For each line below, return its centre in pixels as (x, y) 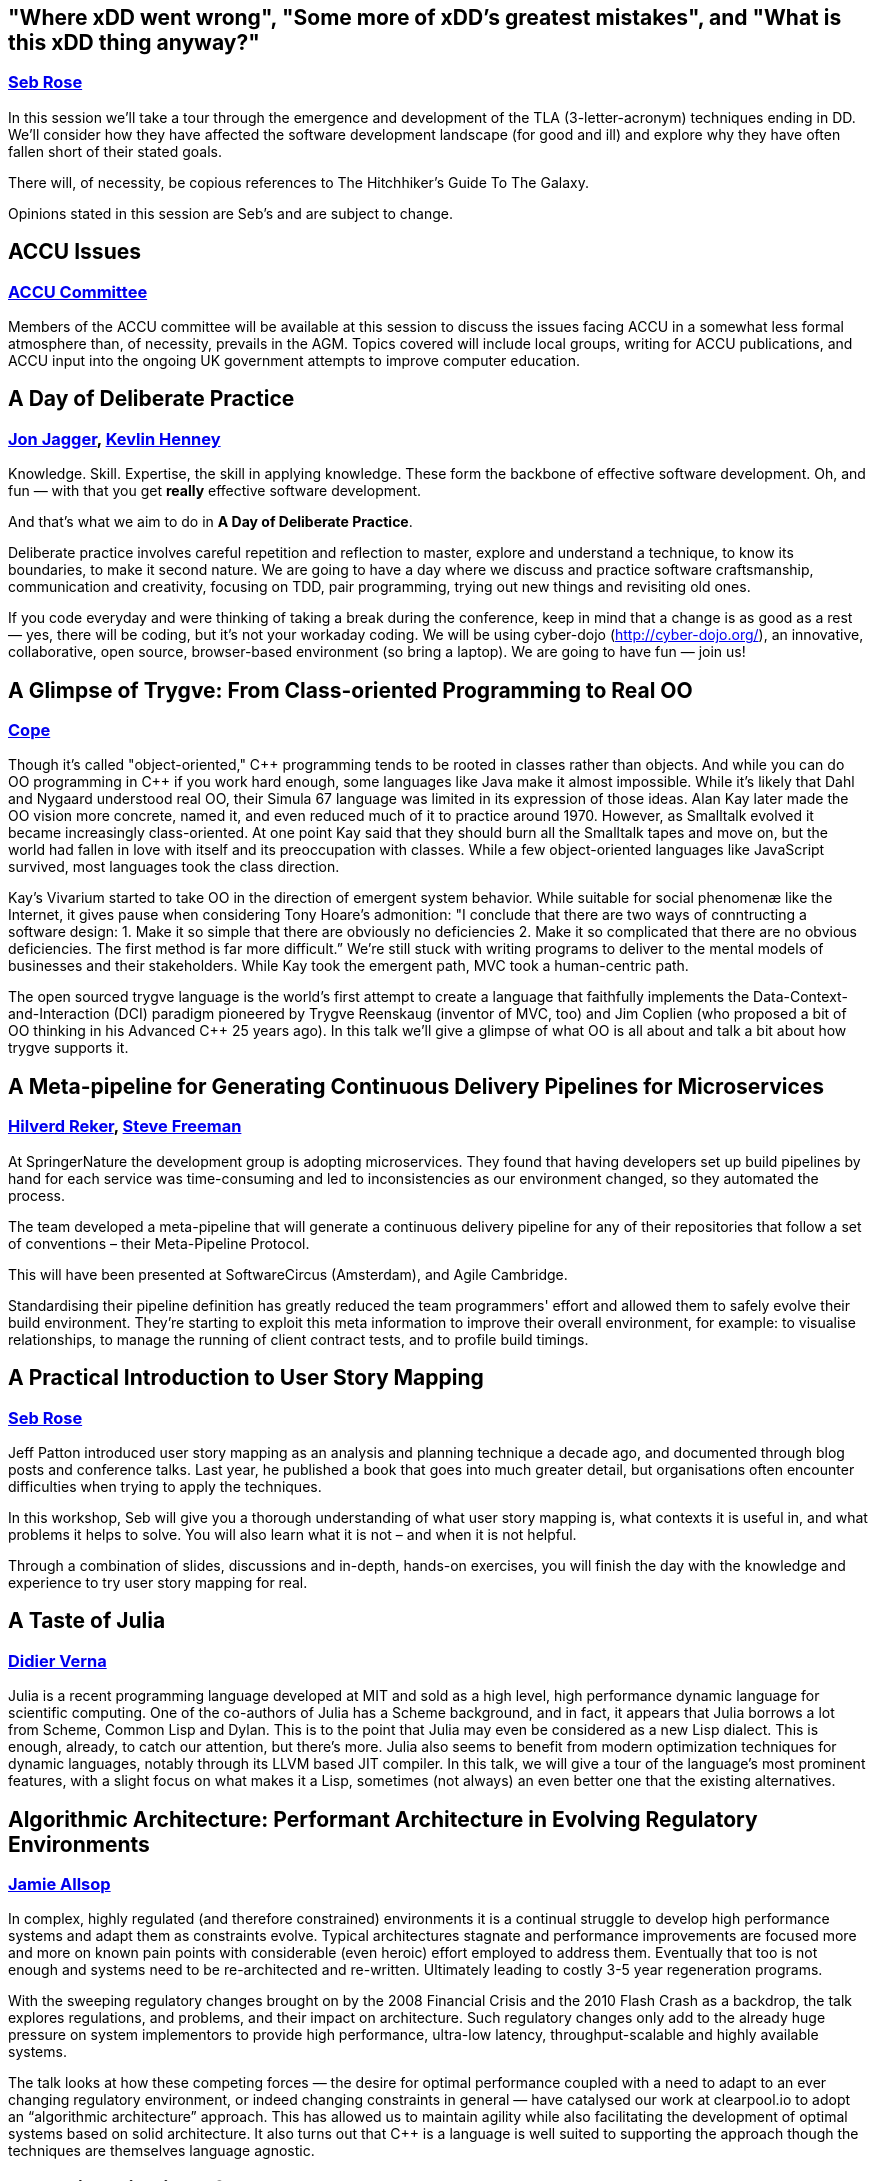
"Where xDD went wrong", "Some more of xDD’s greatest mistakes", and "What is (425, 17)
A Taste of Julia (87, 1621)
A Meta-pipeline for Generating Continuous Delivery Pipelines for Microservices (416, 1086)
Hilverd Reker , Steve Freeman (125, 1126)
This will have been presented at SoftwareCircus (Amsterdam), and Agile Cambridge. (288, 1274)
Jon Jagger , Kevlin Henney (114, 438)
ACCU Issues (74, 252)
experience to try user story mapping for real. (158, 1582)
